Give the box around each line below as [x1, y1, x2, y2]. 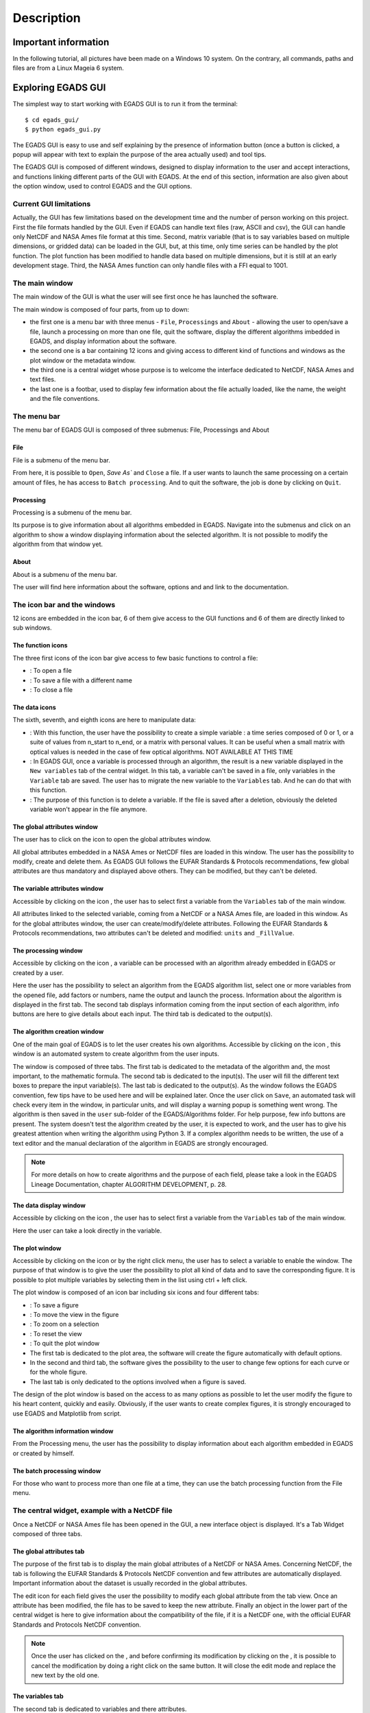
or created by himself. [12, 1449, 75, 1457]
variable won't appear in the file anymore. [29, 805, 147, 813]
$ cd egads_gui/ [25, 116, 79, 123]
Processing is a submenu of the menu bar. [12, 508, 132, 517]
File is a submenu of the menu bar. [12, 456, 111, 464]
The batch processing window [12, 1466, 101, 1475]
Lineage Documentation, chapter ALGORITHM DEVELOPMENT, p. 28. [31, 1180, 227, 1188]
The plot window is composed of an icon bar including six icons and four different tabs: [12, 1288, 260, 1296]
